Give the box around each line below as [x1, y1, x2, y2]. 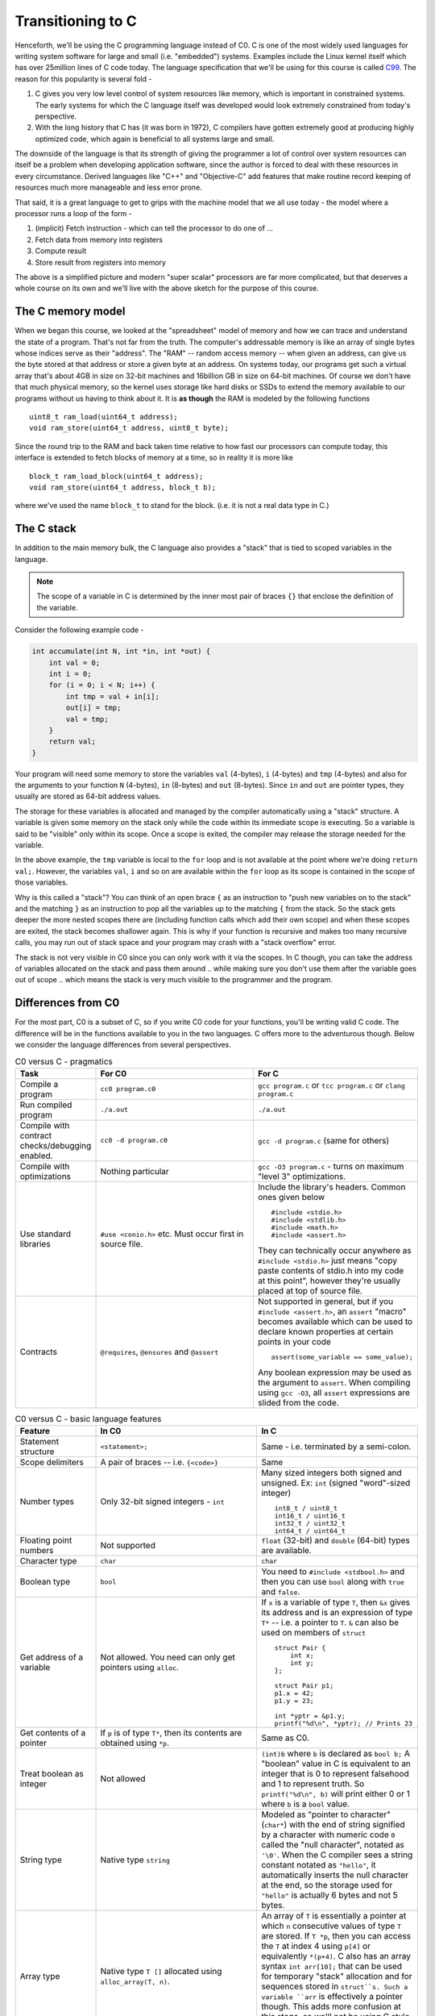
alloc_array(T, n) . [100, 1976, 171, 1987]
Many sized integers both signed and [261, 1468, 402, 1479]
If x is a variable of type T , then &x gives [261, 1597, 411, 1608]
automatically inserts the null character [261, 1869, 409, 1881]
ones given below [258, 1191, 325, 1202]
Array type [19, 1971, 60, 1982]
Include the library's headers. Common [258, 1181, 406, 1193]
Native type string [100, 1855, 171, 1866]
